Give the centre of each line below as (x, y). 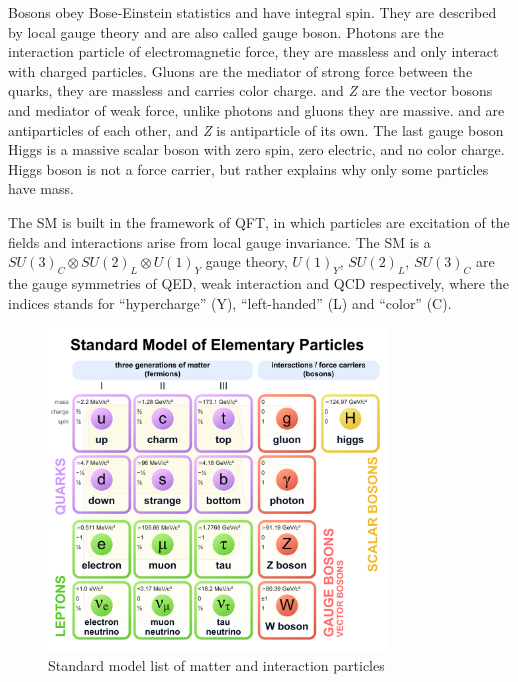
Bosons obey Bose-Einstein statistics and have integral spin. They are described (252, 12)
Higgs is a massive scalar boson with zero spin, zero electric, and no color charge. (256, 149)
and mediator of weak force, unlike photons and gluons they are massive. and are (256, 109)
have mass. (41, 188)
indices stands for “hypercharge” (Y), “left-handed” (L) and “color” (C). (230, 302)
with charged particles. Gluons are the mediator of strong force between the (240, 70)
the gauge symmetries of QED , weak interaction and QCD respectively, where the (259, 282)
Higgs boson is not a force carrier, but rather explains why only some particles (248, 168)
